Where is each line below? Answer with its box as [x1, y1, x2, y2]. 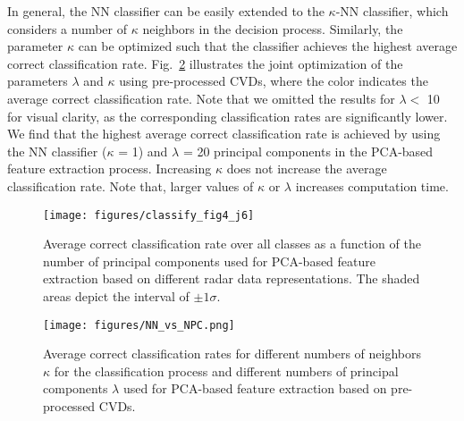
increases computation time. [295, 176, 449, 195]
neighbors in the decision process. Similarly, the [142, 19, 403, 38]
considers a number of [7, 19, 128, 38]
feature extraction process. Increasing [7, 159, 212, 178]
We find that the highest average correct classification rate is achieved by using [7, 124, 441, 143]
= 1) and [118, 141, 168, 160]
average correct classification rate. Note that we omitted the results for [7, 88, 395, 107]
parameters [7, 72, 68, 90]
